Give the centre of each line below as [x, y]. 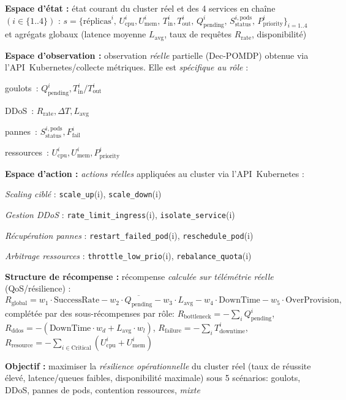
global [19, 303]
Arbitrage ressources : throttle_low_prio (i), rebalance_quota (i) [128, 256]
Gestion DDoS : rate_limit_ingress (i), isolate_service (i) [120, 214]
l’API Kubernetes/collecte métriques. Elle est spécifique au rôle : [127, 67]
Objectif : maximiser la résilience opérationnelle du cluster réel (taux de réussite [158, 365]
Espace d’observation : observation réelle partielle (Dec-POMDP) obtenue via [157, 55]
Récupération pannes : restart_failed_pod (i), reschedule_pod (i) [129, 235]
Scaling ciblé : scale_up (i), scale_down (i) [83, 194]
